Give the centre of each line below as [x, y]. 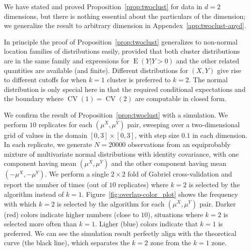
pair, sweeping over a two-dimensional [183, 124]
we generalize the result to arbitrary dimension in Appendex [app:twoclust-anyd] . [125, 25]
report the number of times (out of [55, 185]
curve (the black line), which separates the [67, 243]
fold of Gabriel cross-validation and [180, 174]
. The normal [208, 80]
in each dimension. [220, 135]
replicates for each [65, 124]
